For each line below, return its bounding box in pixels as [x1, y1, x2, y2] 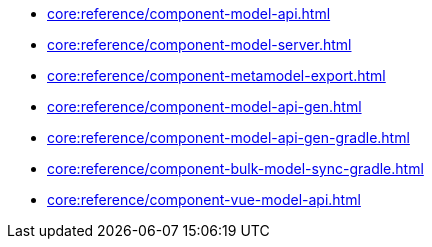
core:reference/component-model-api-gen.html [47, 98, 362, 115]
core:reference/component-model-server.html [47, 36, 352, 53]
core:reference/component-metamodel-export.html [47, 67, 386, 84]
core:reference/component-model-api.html [47, 5, 331, 22]
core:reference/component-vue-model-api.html [47, 191, 361, 208]
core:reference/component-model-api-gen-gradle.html [47, 129, 410, 146]
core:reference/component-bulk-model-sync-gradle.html [47, 160, 424, 177]
